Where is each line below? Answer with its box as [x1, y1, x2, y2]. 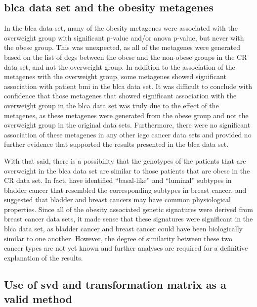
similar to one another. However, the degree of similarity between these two [4, 233, 232, 243]
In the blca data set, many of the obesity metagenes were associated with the [4, 23, 238, 33]
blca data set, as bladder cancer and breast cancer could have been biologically [4, 223, 243, 234]
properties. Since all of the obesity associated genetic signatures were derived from [4, 204, 253, 214]
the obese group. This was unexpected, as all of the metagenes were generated [4, 42, 240, 52]
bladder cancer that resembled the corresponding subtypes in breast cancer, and [4, 184, 247, 195]
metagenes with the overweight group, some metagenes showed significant [4, 71, 226, 82]
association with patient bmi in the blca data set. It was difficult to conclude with [4, 81, 252, 91]
